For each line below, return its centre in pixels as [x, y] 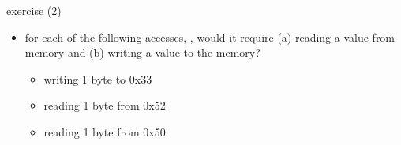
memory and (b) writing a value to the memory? [142, 52]
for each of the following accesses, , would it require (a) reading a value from [210, 37]
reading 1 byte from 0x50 [105, 131]
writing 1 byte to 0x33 [98, 78]
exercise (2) [34, 10]
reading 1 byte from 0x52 [105, 105]
